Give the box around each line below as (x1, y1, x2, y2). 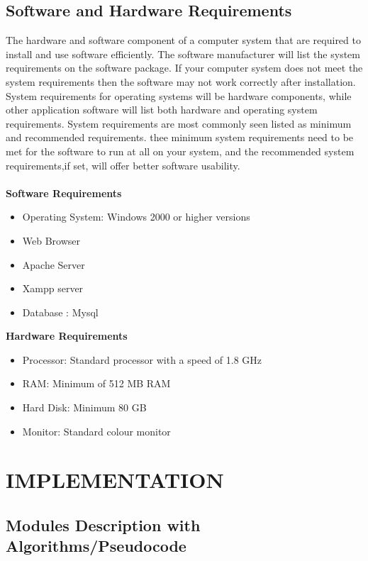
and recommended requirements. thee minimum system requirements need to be (6, 130, 354, 145)
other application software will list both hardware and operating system (6, 102, 318, 117)
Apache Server (22, 257, 85, 272)
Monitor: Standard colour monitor (22, 423, 171, 438)
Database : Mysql (22, 304, 99, 319)
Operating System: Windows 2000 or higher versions (22, 209, 250, 224)
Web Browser (22, 233, 81, 248)
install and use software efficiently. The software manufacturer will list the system (6, 46, 360, 61)
